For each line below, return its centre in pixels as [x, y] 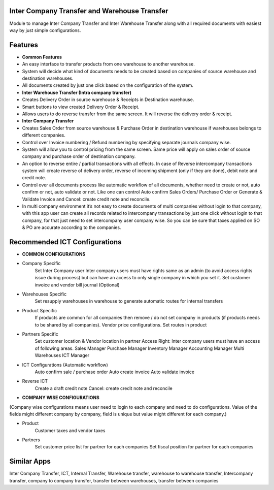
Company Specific [41, 264]
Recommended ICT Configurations [65, 242]
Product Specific [40, 310]
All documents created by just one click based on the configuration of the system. [108, 85]
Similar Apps [30, 461]
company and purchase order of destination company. [79, 156]
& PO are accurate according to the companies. [72, 227]
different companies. [44, 135]
